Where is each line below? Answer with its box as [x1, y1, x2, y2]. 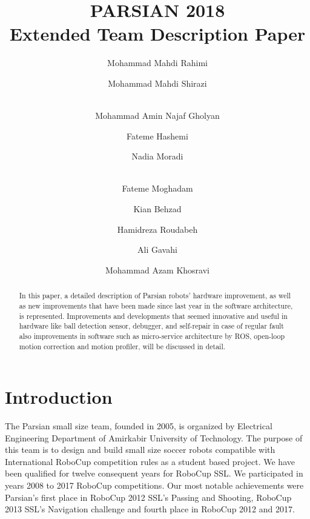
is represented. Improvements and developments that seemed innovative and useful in [19, 310, 288, 321]
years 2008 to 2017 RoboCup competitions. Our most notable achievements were [5, 479, 304, 492]
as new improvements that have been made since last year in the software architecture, [19, 300, 293, 310]
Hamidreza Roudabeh [117, 223, 198, 235]
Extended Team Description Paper [9, 21, 306, 46]
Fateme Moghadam [122, 182, 193, 195]
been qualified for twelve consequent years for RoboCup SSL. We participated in [5, 467, 303, 480]
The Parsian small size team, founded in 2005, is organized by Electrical [5, 420, 272, 432]
